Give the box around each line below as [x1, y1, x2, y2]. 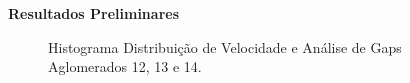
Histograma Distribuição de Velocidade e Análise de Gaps [48, 36, 402, 57]
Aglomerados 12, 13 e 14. [48, 56, 202, 77]
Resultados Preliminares [8, 3, 179, 23]
